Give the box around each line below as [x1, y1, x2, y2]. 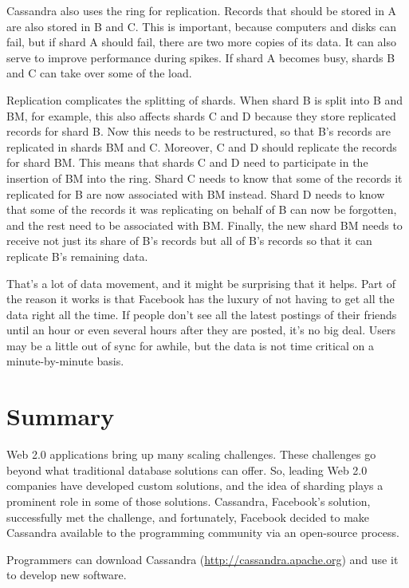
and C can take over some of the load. [6, 65, 192, 81]
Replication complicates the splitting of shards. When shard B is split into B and [6, 91, 403, 108]
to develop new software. [6, 566, 127, 583]
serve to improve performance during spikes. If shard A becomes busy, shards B [6, 49, 395, 65]
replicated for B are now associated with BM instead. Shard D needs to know [6, 185, 385, 202]
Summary [6, 400, 115, 432]
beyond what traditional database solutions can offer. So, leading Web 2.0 [6, 461, 368, 478]
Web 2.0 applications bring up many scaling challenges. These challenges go [6, 446, 376, 463]
